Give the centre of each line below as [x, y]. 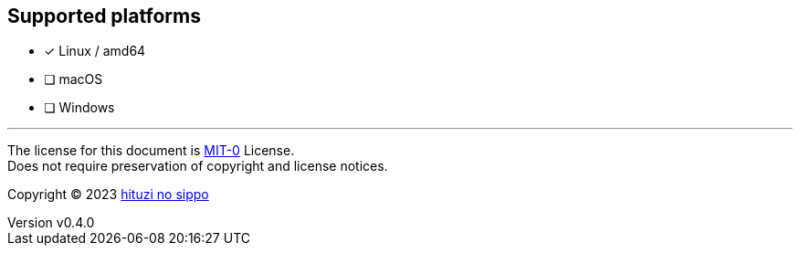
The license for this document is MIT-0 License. [151, 151]
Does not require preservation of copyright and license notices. [198, 166]
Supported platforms [104, 16]
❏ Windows [79, 108]
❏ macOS [74, 79]
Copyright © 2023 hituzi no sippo [108, 195]
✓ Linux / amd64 [95, 51]
